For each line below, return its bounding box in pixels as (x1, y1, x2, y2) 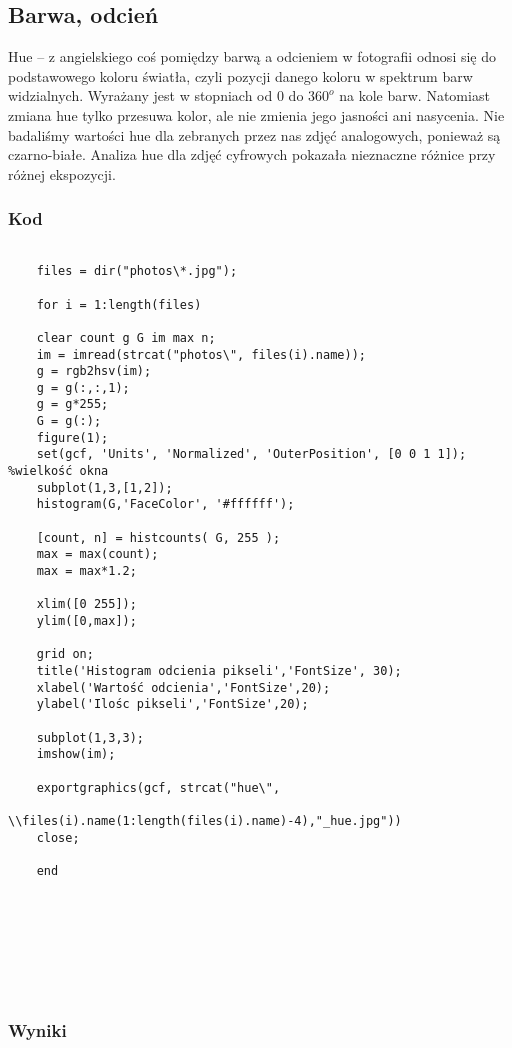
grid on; (36, 647, 94, 662)
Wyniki (8, 1018, 67, 1043)
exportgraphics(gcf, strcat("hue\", (36, 780, 281, 795)
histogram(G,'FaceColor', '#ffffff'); (36, 497, 295, 512)
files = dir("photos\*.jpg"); (36, 264, 238, 279)
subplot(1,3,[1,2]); (36, 480, 173, 495)
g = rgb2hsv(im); (36, 364, 152, 379)
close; (36, 830, 80, 845)
